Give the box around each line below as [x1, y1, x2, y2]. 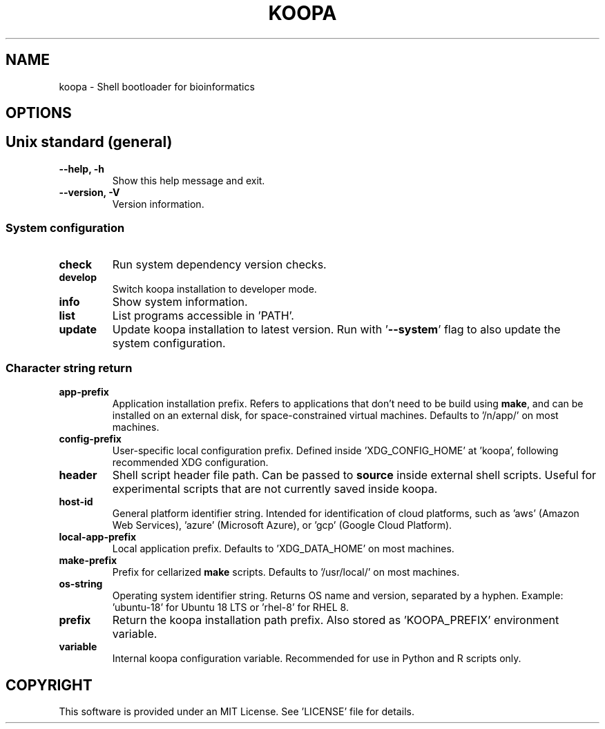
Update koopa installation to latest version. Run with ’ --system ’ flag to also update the [112, 322, 561, 336]
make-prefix [59, 554, 117, 567]
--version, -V [59, 186, 120, 198]
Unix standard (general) [6, 133, 173, 151]
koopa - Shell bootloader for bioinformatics [59, 80, 255, 93]
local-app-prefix [59, 531, 137, 543]
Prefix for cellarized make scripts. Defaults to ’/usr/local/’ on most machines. [112, 566, 460, 579]
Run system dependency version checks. [112, 257, 327, 271]
